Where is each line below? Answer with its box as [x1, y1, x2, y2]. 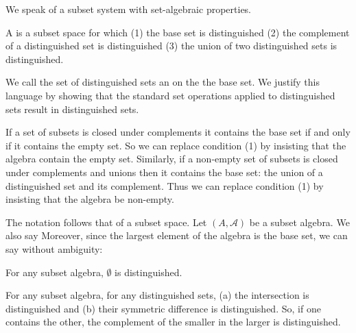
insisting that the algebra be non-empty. [5, 192, 174, 206]
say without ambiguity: [5, 241, 103, 256]
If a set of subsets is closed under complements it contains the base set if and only [5, 125, 351, 139]
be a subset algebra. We [249, 214, 350, 229]
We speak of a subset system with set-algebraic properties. [5, 2, 252, 16]
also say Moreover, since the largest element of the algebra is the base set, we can [5, 228, 348, 243]
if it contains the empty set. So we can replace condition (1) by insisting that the [5, 138, 346, 152]
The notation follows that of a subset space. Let [5, 214, 207, 229]
